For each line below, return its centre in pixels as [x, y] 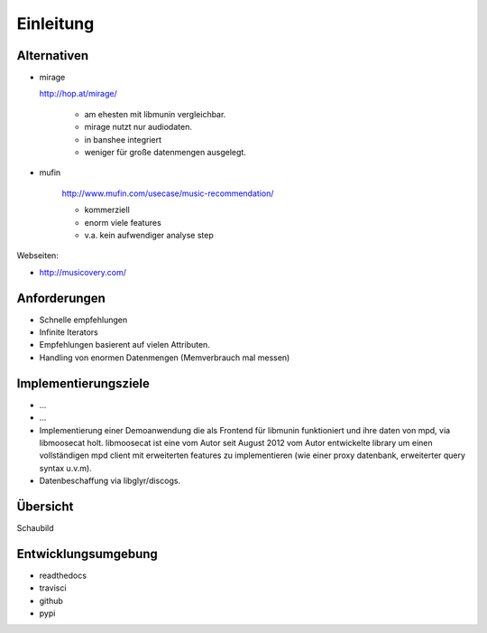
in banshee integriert [123, 139]
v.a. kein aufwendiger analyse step [149, 235]
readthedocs [63, 575]
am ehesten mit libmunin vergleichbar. [155, 114]
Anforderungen [61, 298]
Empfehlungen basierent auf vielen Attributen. [125, 345]
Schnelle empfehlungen [83, 320]
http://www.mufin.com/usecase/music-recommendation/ [168, 193]
